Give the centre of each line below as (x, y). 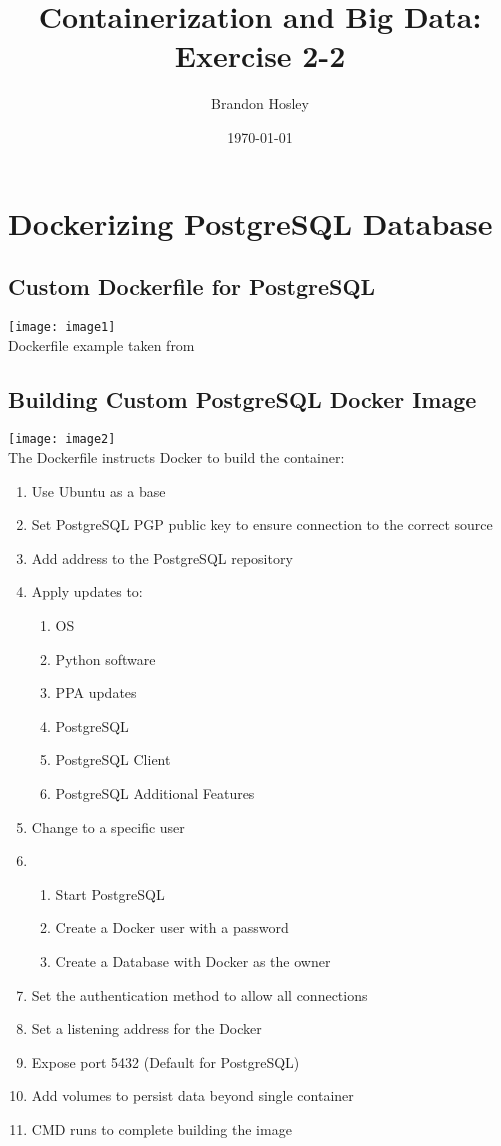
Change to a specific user (108, 826)
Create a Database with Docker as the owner (193, 960)
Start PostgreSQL (110, 893)
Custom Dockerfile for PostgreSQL (192, 286)
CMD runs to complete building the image (161, 1128)
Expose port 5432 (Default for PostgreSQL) (165, 1061)
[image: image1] (62, 326)
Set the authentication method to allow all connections (199, 994)
